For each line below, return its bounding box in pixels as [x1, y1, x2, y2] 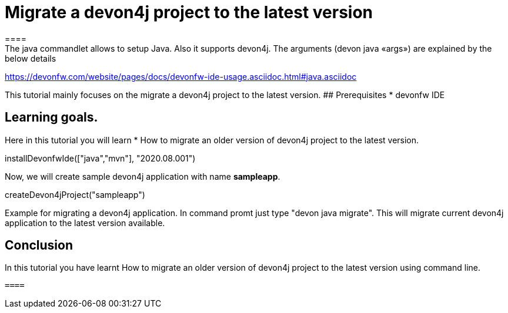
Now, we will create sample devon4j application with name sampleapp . [5, 171, 280, 181]
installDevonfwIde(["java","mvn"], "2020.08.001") [5, 153, 196, 163]
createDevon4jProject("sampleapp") [5, 189, 145, 200]
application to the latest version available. [5, 217, 165, 228]
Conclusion [5, 238, 73, 253]
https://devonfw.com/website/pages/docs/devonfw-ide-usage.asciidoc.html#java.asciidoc [5, 71, 357, 82]
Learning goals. [5, 110, 98, 125]
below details [5, 53, 56, 63]
